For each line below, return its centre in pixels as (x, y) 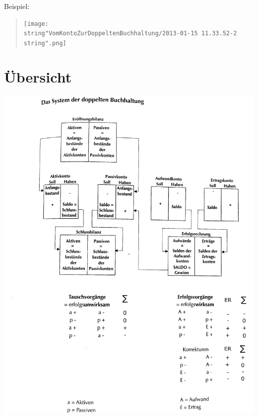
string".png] (45, 43)
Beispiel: (17, 6)
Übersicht (38, 76)
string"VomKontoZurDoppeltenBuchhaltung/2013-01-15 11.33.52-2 (130, 34)
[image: (36, 24)
